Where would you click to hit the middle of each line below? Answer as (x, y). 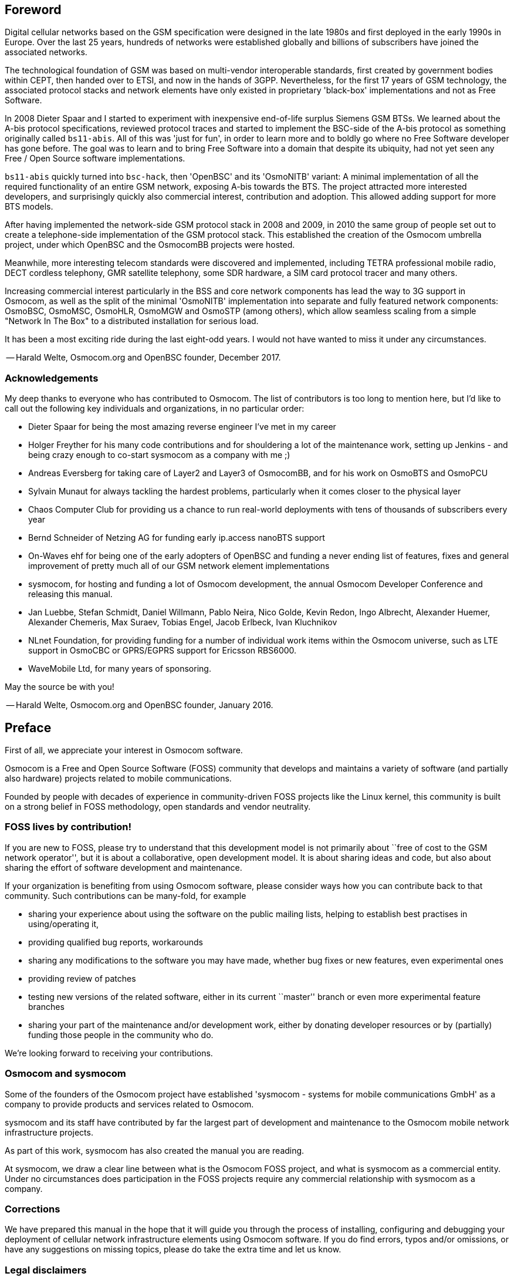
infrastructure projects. (49, 1132)
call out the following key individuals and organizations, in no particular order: (155, 409)
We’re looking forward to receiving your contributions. (109, 1053)
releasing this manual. (70, 594)
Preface (28, 727)
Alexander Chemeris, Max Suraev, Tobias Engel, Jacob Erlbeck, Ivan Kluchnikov (183, 622)
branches (46, 1006)
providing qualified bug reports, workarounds (116, 942)
